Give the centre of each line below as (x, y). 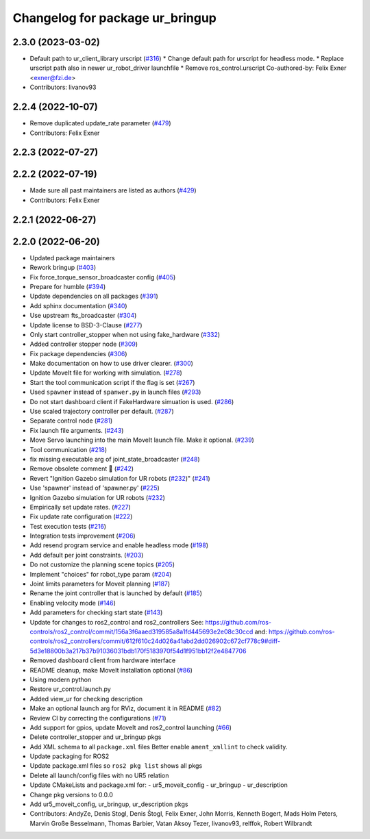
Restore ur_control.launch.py (70, 689)
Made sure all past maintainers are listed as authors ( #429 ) (113, 190)
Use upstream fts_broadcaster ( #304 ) (83, 316)
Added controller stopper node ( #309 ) (84, 344)
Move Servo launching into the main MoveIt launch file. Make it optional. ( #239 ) (142, 440)
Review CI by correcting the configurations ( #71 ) (98, 718)
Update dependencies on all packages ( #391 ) (94, 296)
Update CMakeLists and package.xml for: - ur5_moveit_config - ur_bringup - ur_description (159, 785)
